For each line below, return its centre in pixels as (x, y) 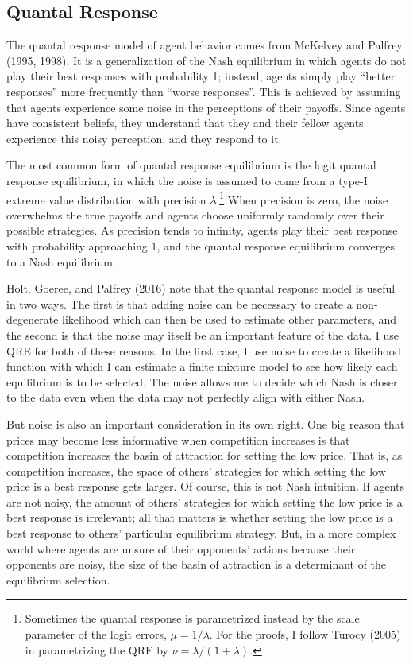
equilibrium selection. (58, 579)
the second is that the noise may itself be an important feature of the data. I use (203, 334)
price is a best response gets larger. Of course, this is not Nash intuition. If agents (206, 486)
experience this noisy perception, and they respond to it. (144, 138)
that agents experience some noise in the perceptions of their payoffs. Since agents (206, 107)
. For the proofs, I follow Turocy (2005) (305, 634)
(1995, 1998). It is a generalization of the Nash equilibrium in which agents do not (206, 60)
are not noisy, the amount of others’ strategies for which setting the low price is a (205, 501)
